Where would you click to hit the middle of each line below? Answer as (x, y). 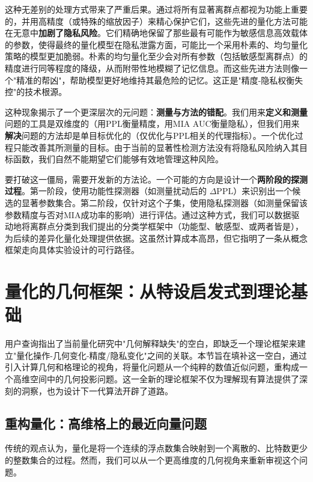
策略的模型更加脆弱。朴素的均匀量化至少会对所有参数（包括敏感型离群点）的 (156, 56)
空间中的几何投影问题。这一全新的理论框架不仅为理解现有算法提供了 (164, 378)
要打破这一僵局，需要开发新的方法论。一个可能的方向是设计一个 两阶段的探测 (156, 179)
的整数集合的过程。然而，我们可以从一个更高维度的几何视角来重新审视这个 (152, 459)
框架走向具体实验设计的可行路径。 (72, 250)
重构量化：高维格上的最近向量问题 (106, 423)
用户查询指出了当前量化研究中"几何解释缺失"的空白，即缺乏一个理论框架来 (151, 343)
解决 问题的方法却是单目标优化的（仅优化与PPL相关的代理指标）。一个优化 (150, 135)
